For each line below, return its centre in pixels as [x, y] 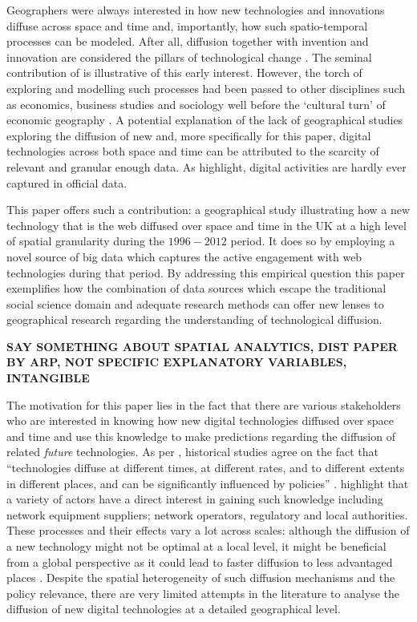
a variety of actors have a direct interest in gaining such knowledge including [195, 499]
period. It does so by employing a [313, 241]
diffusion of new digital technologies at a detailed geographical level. [174, 609]
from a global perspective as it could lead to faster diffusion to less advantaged [200, 561]
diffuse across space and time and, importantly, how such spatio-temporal [187, 25]
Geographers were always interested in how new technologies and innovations [196, 10]
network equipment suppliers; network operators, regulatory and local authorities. [207, 514]
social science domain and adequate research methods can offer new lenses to [195, 303]
